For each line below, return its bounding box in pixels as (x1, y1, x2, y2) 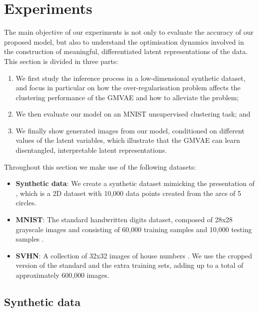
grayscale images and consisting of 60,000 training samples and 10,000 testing (15, 224, 252, 234)
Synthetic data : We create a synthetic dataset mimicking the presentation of (15, 178, 255, 188)
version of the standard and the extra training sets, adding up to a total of (15, 260, 244, 270)
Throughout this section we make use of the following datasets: (4, 161, 196, 172)
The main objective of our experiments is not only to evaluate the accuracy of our (4, 27, 254, 37)
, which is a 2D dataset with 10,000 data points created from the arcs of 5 (15, 187, 242, 198)
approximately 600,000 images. (15, 270, 109, 280)
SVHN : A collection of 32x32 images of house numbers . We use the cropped (15, 250, 253, 260)
